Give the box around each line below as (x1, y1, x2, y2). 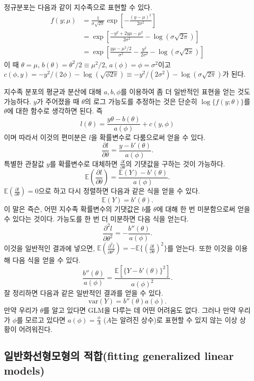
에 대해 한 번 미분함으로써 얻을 (156, 204, 251, 214)
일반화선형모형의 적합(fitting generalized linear (4, 348, 234, 363)
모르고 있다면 (25, 314, 66, 325)
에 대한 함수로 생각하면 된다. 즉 (7, 106, 103, 116)
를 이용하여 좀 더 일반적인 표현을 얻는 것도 (120, 86, 251, 97)
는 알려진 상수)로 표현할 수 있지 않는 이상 (111, 314, 237, 325)
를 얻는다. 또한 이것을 (167, 243, 233, 253)
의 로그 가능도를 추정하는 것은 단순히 (84, 96, 198, 106)
